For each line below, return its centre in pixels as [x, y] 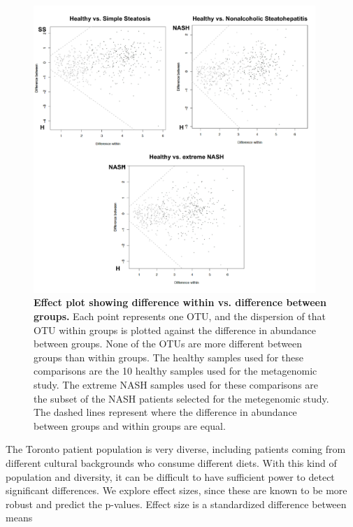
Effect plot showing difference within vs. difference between [180, 302]
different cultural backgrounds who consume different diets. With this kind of [171, 462]
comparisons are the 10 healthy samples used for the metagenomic [175, 371]
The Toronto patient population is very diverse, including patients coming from [176, 449]
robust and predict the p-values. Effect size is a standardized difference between [176, 504]
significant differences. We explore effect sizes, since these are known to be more [176, 490]
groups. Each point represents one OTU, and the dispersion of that [180, 316]
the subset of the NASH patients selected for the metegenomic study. [181, 398]
